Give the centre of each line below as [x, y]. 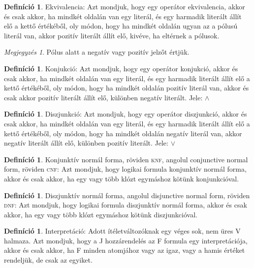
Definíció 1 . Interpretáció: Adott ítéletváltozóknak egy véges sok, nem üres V [122, 231]
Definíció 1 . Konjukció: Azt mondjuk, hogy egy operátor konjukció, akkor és [121, 68]
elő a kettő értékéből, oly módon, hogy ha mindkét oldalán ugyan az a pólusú [121, 26]
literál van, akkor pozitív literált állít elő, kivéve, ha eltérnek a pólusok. [112, 35]
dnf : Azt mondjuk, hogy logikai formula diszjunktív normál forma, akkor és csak [126, 205]
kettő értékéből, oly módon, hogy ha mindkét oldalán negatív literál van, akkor [123, 133]
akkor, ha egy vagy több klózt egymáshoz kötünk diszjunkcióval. [101, 214]
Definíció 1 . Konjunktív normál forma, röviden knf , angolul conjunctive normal [126, 159]
